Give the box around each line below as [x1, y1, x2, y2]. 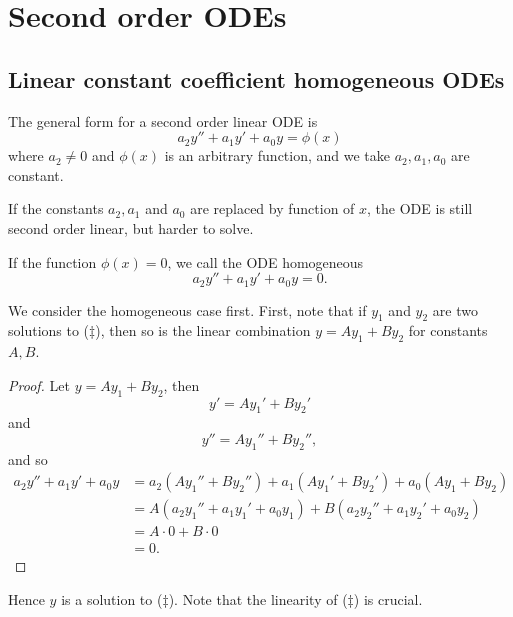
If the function [8, 251, 97, 272]
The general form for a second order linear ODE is [8, 110, 318, 131]
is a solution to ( [61, 589, 163, 610]
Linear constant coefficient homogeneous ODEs [8, 63, 505, 94]
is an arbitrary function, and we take [164, 145, 391, 166]
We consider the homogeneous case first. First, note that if [8, 299, 367, 320]
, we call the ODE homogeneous [167, 251, 364, 272]
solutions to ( [8, 320, 90, 341]
